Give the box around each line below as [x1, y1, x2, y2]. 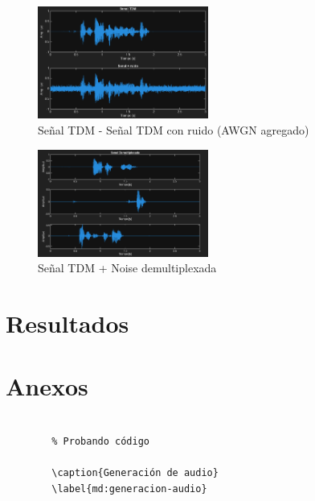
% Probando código [51, 435, 149, 447]
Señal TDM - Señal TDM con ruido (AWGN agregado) [38, 121, 309, 138]
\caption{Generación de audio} [51, 467, 219, 479]
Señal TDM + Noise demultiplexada [38, 259, 217, 276]
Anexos [6, 370, 88, 403]
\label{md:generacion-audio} [51, 482, 207, 495]
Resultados [6, 307, 129, 340]
